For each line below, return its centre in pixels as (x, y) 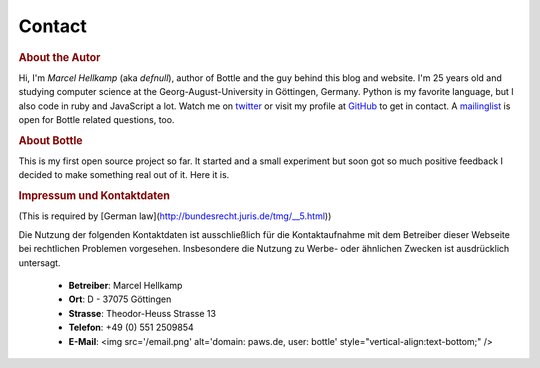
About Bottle (51, 140)
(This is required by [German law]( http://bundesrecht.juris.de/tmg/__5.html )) (175, 216)
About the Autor (59, 57)
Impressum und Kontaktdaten (94, 196)
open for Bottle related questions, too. (96, 119)
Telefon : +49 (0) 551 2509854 (131, 327)
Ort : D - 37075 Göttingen (120, 299)
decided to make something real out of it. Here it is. (124, 175)
